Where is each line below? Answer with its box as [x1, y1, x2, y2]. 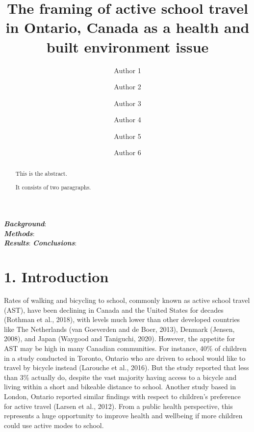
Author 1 [114, 65, 141, 75]
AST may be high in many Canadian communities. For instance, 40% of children [4, 343, 247, 353]
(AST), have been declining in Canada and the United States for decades [4, 304, 224, 315]
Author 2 [114, 81, 141, 92]
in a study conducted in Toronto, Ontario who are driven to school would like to [4, 352, 246, 363]
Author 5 [114, 131, 141, 141]
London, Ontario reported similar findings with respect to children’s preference [4, 391, 241, 401]
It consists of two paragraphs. [15, 183, 91, 191]
